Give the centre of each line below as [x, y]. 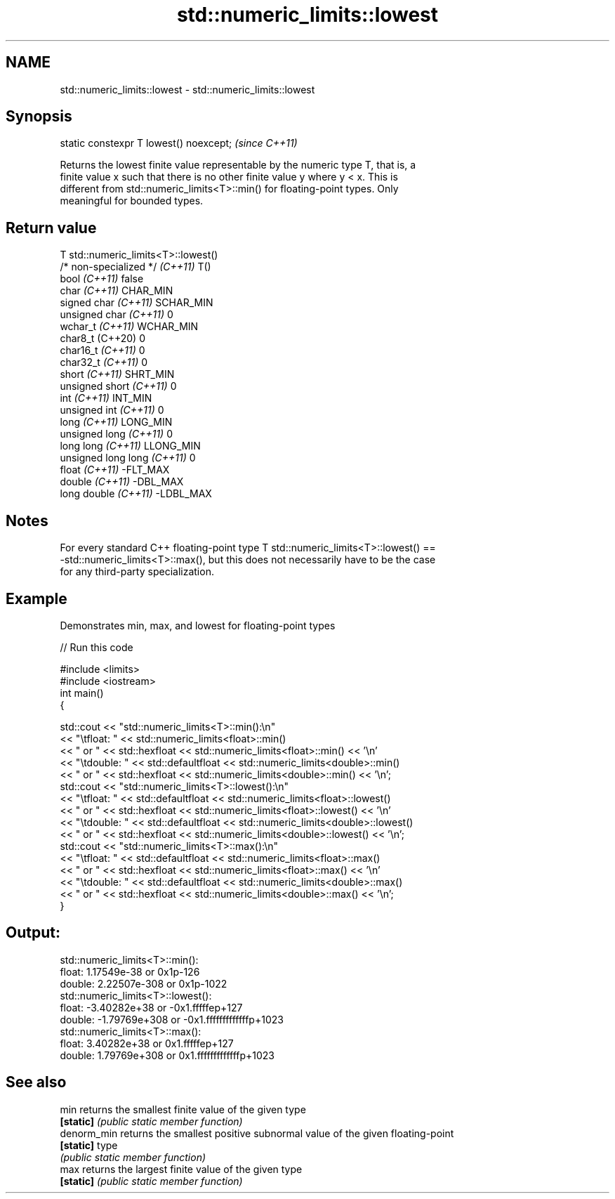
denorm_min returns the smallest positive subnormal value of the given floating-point [257, 1133]
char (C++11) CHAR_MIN [117, 291]
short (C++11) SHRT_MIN [117, 374]
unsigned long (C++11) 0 [116, 434]
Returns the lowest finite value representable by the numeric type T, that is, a [238, 165]
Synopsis [39, 117]
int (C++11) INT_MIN [106, 398]
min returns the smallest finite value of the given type [183, 1109]
